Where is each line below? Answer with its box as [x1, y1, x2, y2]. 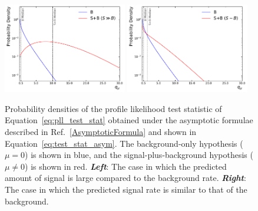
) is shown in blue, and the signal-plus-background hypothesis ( [25, 149, 253, 161]
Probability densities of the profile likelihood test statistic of [5, 102, 222, 114]
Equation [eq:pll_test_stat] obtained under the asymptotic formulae [5, 114, 253, 126]
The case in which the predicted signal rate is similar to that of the [5, 183, 247, 195]
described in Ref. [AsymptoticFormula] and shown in [5, 125, 197, 137]
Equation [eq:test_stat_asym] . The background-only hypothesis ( [5, 137, 243, 149]
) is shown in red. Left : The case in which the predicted [25, 160, 227, 172]
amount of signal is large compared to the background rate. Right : [5, 172, 246, 184]
